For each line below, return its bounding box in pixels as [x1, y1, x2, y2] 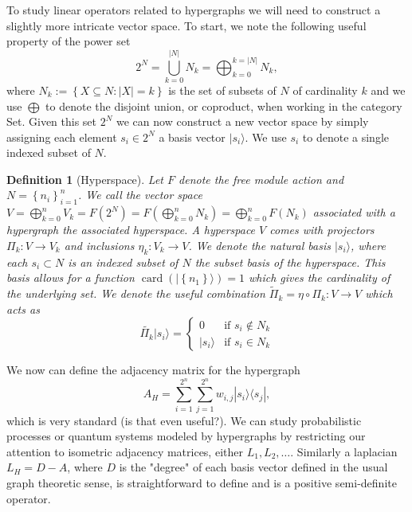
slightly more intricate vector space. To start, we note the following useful [6, 17, 367, 33]
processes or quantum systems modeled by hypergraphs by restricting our [6, 428, 366, 444]
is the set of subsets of [168, 81, 277, 98]
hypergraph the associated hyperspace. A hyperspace [6, 221, 256, 238]
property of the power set [6, 33, 131, 49]
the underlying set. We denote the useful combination [6, 285, 265, 302]
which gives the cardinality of [248, 269, 390, 286]
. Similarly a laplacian [290, 443, 398, 459]
